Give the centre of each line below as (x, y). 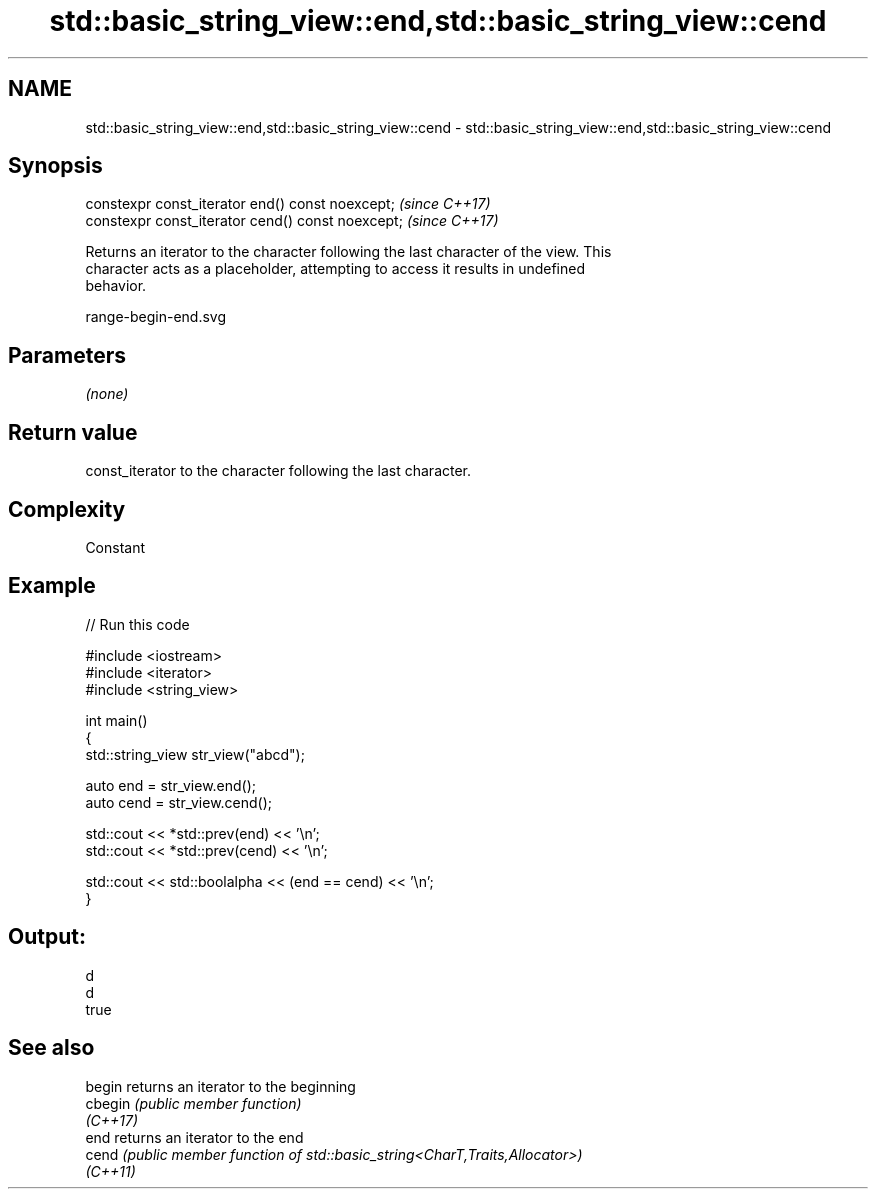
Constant (115, 547)
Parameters (67, 355)
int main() (116, 720)
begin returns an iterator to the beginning (220, 1086)
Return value (73, 432)
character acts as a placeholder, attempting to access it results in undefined (335, 269)
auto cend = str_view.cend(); (179, 802)
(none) (107, 394)
